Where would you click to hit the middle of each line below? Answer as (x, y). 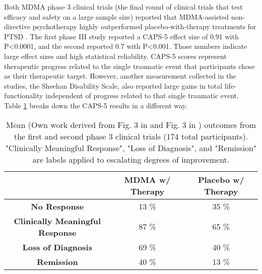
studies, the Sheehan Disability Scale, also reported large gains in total (113, 85)
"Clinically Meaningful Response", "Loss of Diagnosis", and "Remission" (131, 148)
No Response (57, 206)
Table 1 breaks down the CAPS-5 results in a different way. (96, 105)
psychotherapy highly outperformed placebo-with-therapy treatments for (144, 26)
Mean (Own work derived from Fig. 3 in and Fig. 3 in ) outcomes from (131, 124)
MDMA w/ (147, 179)
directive (17, 26)
